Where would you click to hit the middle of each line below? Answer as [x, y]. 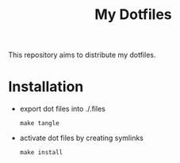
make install [41, 153]
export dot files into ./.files [62, 109]
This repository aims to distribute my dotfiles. [82, 55]
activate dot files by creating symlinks [82, 138]
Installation [46, 87]
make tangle [39, 123]
